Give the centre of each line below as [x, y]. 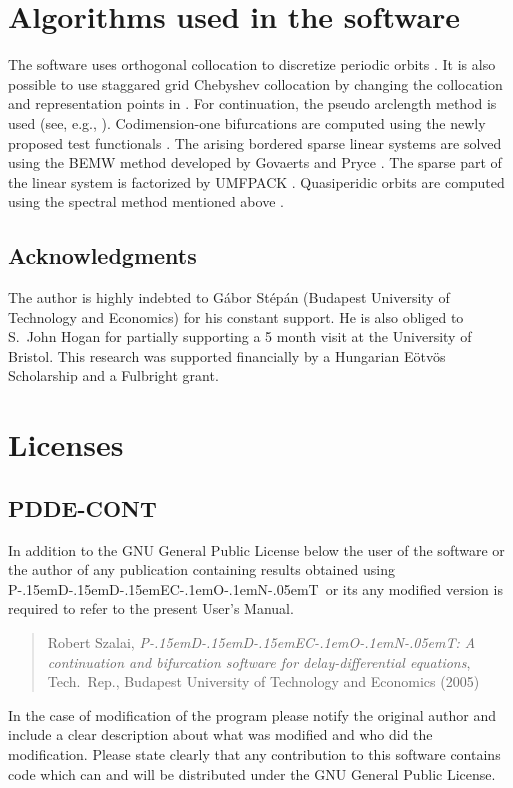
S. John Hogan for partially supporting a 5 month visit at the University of [240, 336]
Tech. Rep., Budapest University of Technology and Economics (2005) [263, 681]
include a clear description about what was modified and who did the [220, 734]
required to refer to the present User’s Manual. [151, 608]
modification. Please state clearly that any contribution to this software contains [254, 753]
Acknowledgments [102, 255]
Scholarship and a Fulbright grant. [113, 375]
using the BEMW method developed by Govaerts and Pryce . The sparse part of [255, 162]
